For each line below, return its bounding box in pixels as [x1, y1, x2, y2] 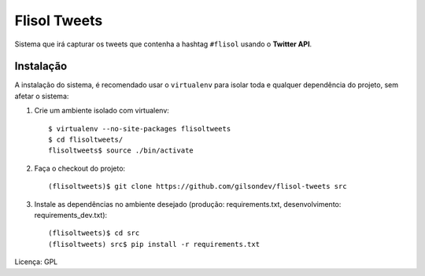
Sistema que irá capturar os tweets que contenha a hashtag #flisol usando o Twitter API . [14, 39, 312, 49]
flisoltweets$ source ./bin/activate [48, 146, 194, 155]
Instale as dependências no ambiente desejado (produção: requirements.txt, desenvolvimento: [34, 199, 342, 208]
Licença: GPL [14, 257, 58, 267]
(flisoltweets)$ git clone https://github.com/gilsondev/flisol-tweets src [48, 182, 347, 191]
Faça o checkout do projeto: [34, 164, 126, 173]
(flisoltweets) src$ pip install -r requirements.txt [48, 240, 260, 248]
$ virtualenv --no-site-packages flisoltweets [48, 124, 231, 133]
